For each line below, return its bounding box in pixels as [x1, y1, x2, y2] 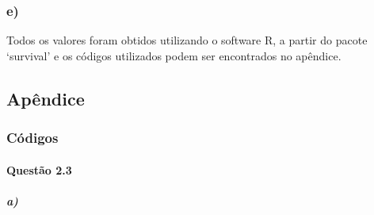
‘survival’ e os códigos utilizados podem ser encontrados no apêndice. [6, 47, 342, 63]
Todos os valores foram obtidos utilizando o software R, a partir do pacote [6, 32, 368, 48]
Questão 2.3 [6, 161, 72, 178]
